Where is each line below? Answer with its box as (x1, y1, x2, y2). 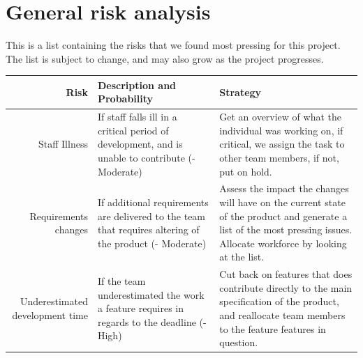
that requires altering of (97, 222, 200, 237)
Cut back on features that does (219, 267, 353, 281)
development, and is (97, 137, 183, 151)
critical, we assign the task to (219, 137, 345, 151)
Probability (97, 91, 154, 106)
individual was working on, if (219, 123, 343, 137)
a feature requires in (97, 301, 184, 316)
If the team (97, 274, 146, 288)
